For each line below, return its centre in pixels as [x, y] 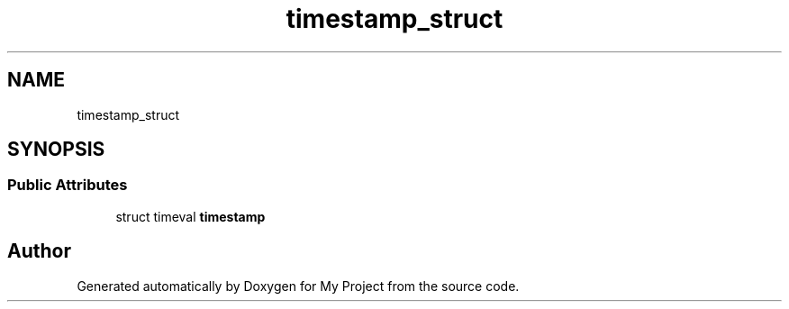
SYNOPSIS [56, 150]
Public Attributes [68, 185]
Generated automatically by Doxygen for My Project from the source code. [298, 286]
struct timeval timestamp [190, 216]
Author [39, 251]
